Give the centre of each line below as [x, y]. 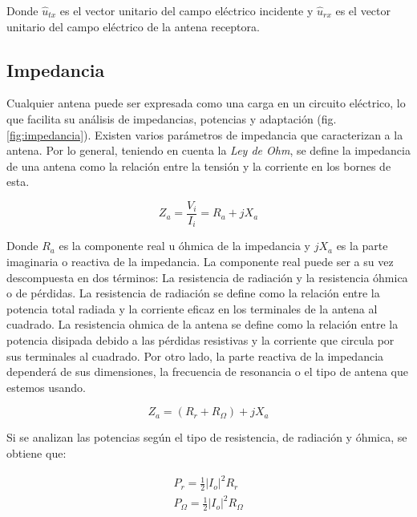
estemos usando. [46, 387]
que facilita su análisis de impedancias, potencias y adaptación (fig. [172, 118]
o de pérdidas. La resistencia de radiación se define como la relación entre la [193, 293]
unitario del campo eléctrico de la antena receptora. [133, 26]
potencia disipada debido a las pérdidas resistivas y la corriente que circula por [200, 340]
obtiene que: [36, 453]
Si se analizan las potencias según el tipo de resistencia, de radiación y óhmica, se [207, 437]
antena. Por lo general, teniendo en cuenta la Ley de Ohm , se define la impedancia [208, 150]
